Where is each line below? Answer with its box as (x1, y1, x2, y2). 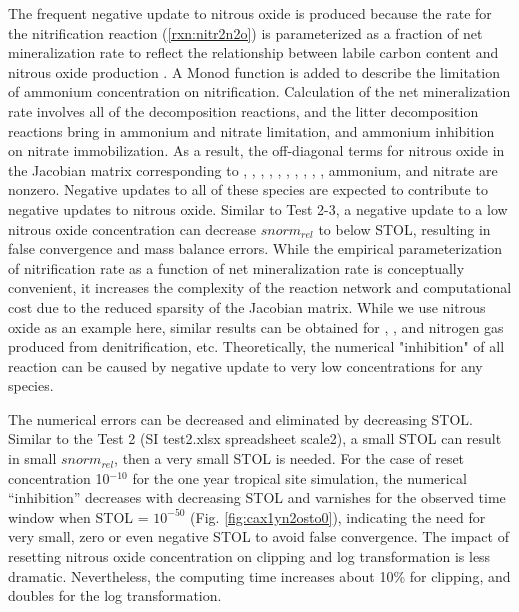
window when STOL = (8, 506, 149, 527)
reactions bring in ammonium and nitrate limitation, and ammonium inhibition (8, 120, 495, 141)
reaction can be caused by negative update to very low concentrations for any (8, 355, 483, 376)
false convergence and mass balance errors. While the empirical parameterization (8, 238, 503, 259)
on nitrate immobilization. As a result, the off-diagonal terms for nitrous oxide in (8, 140, 505, 161)
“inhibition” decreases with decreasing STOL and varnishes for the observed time (8, 487, 506, 508)
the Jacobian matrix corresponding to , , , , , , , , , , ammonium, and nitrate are (8, 159, 498, 180)
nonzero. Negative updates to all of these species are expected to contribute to (8, 179, 488, 200)
